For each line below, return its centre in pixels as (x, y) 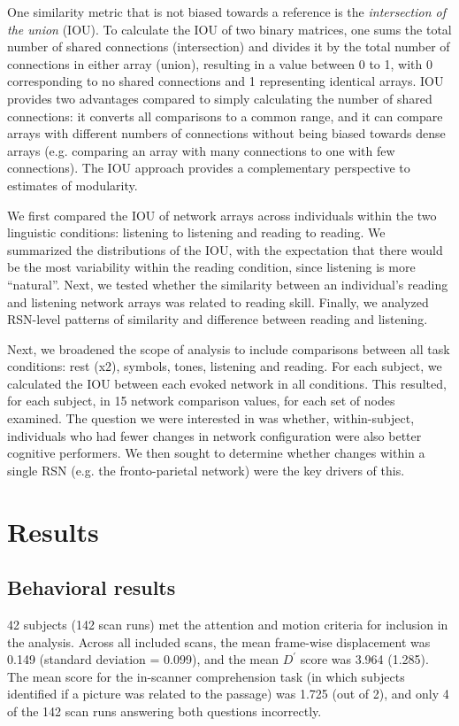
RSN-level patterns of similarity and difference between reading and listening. (218, 319)
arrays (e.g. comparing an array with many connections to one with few (201, 150)
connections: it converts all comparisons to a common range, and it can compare (225, 116)
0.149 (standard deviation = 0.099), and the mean (143, 659)
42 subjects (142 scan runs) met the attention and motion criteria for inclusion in (228, 625)
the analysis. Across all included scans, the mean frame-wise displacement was (219, 641)
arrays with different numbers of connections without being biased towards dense (226, 133)
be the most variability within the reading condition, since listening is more (211, 267)
